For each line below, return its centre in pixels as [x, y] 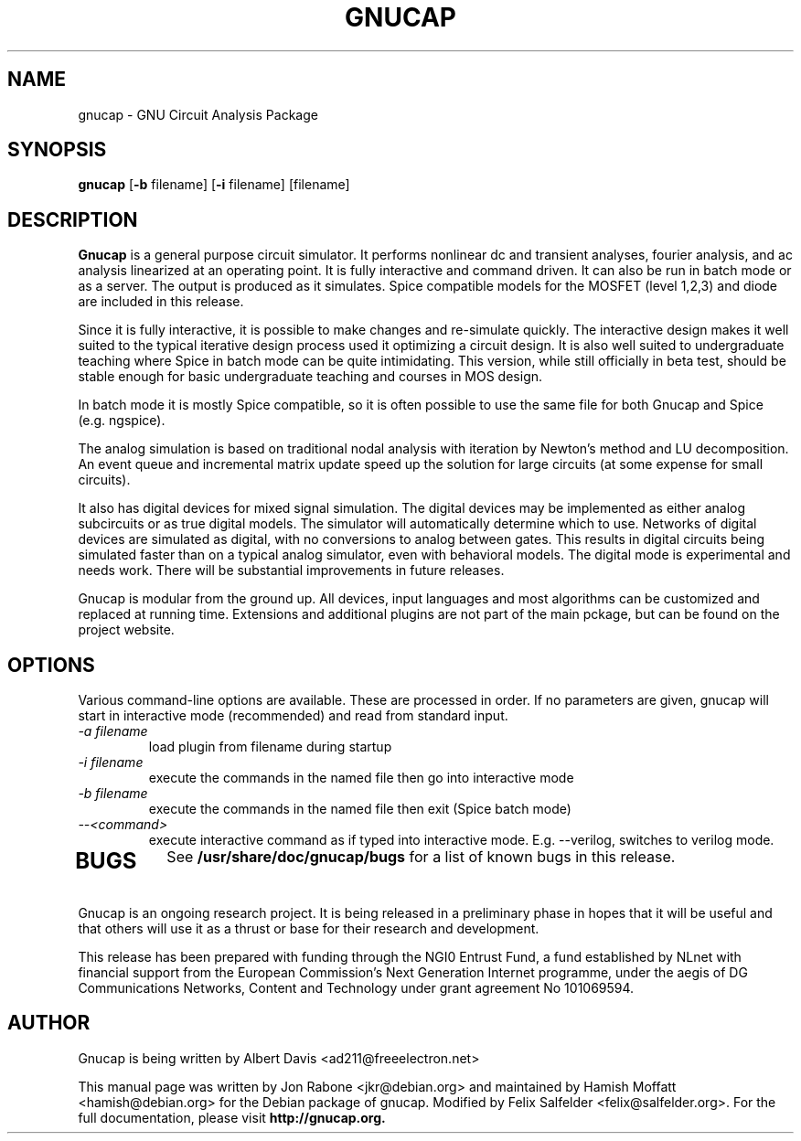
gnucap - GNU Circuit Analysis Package [198, 114]
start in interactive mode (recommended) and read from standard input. [293, 716]
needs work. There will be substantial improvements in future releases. [291, 570]
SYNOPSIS [57, 150]
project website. [126, 630]
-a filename [113, 731]
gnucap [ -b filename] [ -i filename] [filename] [214, 185]
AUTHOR [49, 1023]
